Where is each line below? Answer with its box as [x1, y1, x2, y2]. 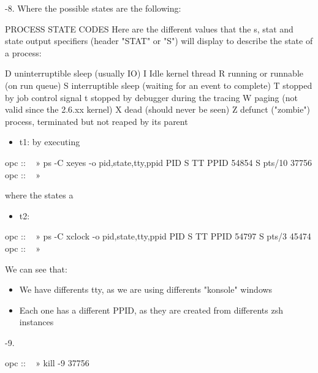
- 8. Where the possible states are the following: [5, 2, 181, 14]
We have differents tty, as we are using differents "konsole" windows [19, 283, 273, 296]
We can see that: [5, 262, 67, 275]
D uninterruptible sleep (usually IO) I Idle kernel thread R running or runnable [5, 67, 304, 80]
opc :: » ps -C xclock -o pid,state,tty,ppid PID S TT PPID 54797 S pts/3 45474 [5, 230, 311, 243]
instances [19, 315, 54, 328]
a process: [5, 46, 42, 59]
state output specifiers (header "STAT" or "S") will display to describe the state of [5, 34, 313, 47]
